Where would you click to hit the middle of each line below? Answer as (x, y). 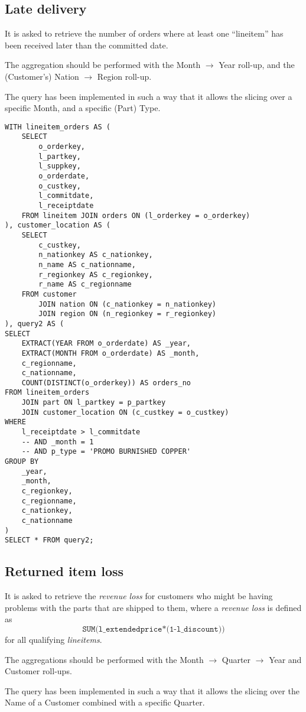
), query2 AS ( (35, 324)
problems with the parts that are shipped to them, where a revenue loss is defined (153, 607)
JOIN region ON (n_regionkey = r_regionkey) (127, 314)
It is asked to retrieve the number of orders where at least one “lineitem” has (144, 33)
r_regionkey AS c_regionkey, (96, 274)
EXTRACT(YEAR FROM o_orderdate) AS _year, (106, 344)
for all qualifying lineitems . (53, 639)
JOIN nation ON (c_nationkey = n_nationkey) (127, 304)
